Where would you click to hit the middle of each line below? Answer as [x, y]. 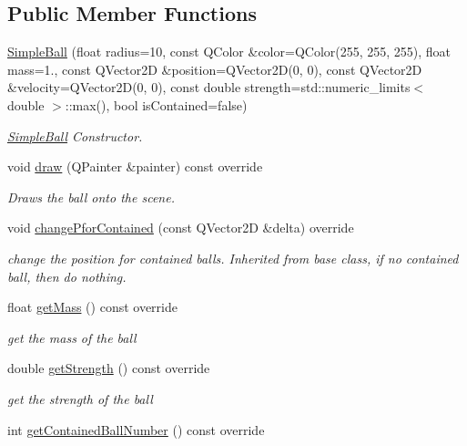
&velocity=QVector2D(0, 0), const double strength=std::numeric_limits [209, 87]
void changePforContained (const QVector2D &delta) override [181, 228]
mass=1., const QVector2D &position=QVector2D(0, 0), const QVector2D [215, 69]
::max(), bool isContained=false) [156, 104]
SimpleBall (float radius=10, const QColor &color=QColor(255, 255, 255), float [229, 52]
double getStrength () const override [109, 368]
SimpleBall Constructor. [75, 135]
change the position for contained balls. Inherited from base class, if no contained [233, 258]
